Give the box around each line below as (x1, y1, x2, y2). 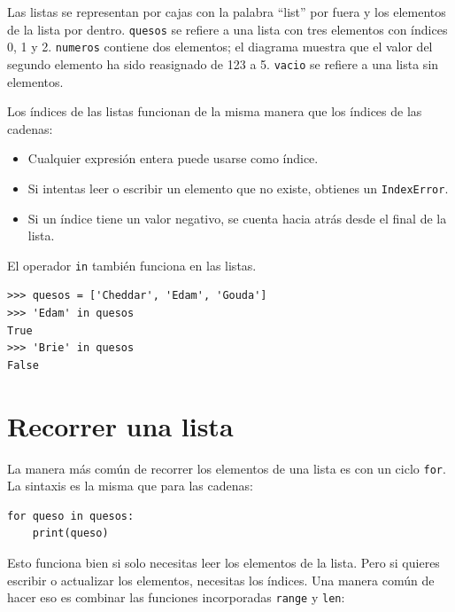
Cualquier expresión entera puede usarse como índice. (27, 149, 319, 168)
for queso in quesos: (7, 509, 135, 522)
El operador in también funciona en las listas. (7, 255, 257, 274)
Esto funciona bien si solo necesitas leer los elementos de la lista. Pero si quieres (7, 553, 440, 571)
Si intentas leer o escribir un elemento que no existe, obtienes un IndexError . (27, 178, 449, 197)
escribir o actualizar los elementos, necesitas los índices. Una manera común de (7, 570, 435, 589)
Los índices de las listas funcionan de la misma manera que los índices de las (7, 102, 422, 121)
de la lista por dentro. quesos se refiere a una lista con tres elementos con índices (7, 20, 448, 38)
